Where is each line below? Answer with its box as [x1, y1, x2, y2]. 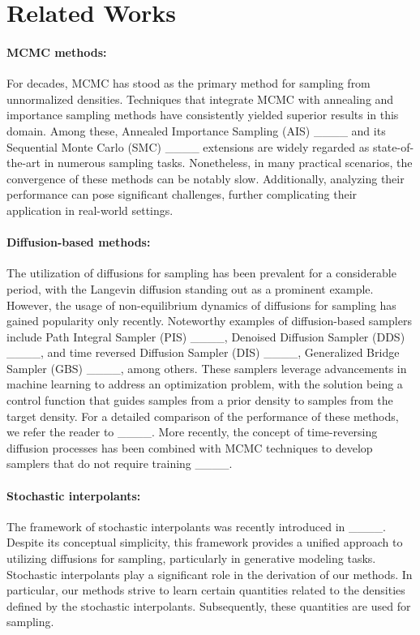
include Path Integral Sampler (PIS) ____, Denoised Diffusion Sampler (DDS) [6, 328, 405, 345]
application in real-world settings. [6, 201, 174, 218]
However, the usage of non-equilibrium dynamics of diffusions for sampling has [6, 296, 396, 313]
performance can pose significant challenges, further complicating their [6, 186, 358, 203]
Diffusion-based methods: [6, 234, 151, 251]
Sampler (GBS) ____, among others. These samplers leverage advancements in [6, 359, 407, 376]
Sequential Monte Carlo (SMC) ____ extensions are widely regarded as [6, 138, 370, 155]
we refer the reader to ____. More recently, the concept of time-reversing [6, 423, 378, 440]
